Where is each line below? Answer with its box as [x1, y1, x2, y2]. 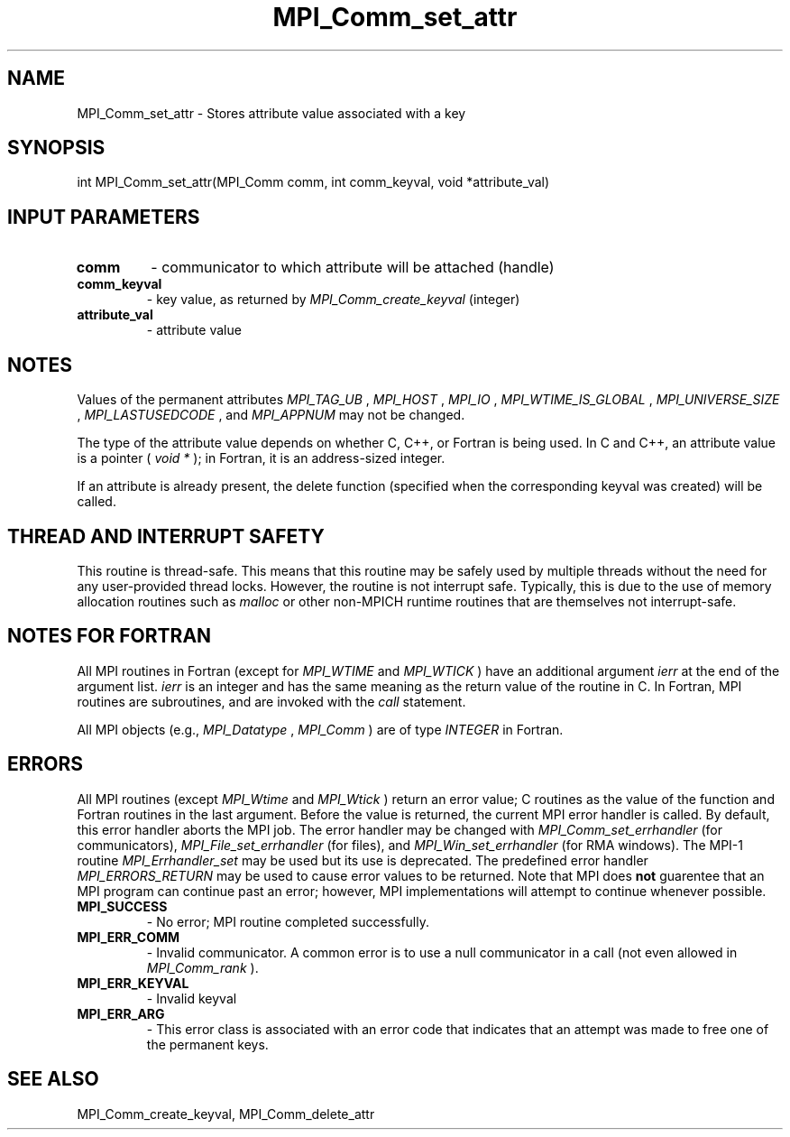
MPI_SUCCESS [77, 898, 168, 914]
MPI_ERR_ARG [77, 1005, 165, 1021]
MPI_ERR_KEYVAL [77, 975, 189, 991]
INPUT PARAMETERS [7, 205, 200, 228]
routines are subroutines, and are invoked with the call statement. [77, 693, 466, 709]
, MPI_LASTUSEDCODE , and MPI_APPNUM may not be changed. [77, 407, 465, 423]
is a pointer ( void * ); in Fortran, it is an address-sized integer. [77, 450, 446, 467]
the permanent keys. [146, 1036, 269, 1052]
